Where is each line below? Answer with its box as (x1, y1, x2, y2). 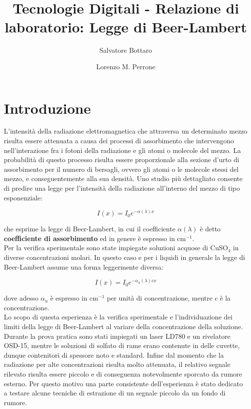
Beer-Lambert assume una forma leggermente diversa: (4, 261, 163, 272)
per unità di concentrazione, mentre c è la (106, 293, 231, 303)
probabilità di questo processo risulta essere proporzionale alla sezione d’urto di (4, 154, 239, 165)
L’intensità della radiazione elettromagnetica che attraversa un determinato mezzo (4, 126, 248, 136)
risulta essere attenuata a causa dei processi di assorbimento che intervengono (4, 136, 234, 146)
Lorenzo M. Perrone (96, 61, 155, 71)
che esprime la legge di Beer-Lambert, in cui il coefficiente (4, 224, 176, 234)
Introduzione (4, 98, 91, 118)
